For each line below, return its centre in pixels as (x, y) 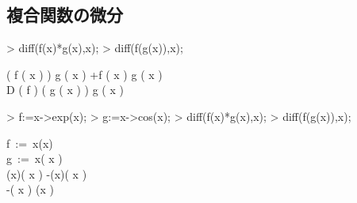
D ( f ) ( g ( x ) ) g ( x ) (65, 90)
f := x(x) (30, 143)
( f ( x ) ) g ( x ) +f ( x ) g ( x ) (84, 74)
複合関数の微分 (65, 15)
